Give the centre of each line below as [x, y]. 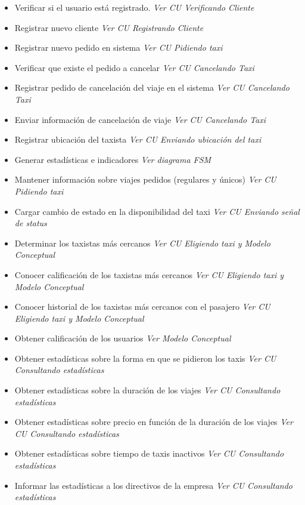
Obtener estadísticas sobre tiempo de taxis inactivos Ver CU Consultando [149, 453]
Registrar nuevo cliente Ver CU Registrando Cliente [109, 27]
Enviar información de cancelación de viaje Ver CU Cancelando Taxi [140, 119]
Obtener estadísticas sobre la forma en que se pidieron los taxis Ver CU [145, 358]
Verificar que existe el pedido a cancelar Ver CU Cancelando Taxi [134, 67]
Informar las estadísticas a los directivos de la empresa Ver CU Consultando [153, 485]
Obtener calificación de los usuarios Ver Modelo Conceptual [123, 338]
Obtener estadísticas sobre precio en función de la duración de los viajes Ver [154, 422]
